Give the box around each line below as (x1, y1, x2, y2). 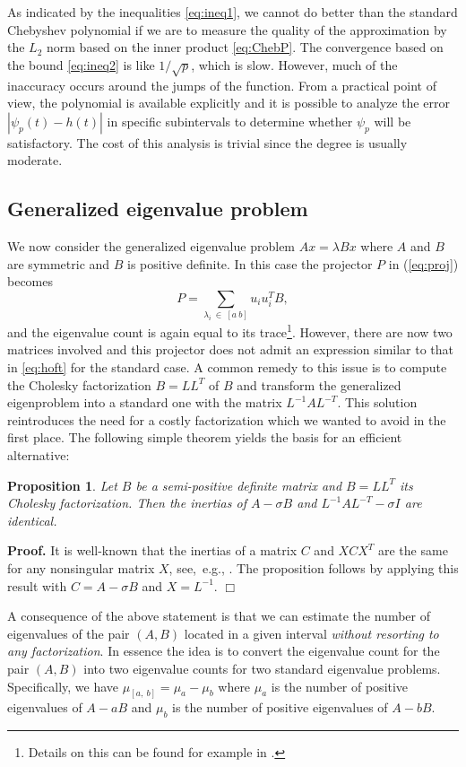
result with (7, 576, 67, 595)
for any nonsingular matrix (7, 559, 155, 578)
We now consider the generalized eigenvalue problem (7, 237, 296, 256)
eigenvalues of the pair (7, 623, 130, 642)
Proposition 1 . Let (7, 475, 117, 494)
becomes (7, 272, 54, 291)
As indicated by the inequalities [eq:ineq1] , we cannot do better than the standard (7, 3, 458, 21)
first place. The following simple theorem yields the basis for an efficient (7, 428, 402, 447)
